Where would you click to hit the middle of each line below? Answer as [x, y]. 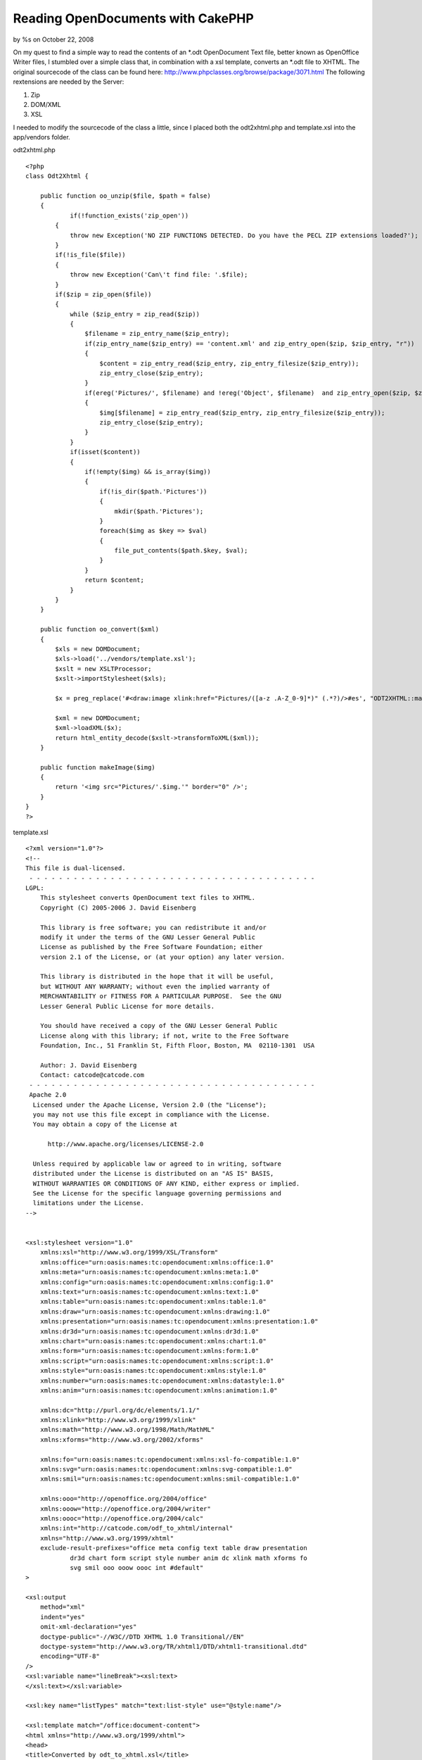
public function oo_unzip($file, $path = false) [125, 196]
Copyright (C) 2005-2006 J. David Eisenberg [118, 907]
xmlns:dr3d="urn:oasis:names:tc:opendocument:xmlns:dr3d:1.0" [149, 1331]
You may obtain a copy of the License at [105, 1124]
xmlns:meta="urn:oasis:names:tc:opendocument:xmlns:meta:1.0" [149, 1272]
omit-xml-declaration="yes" [88, 1627]
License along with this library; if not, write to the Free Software [164, 1036]
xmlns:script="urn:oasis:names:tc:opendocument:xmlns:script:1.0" [157, 1361]
